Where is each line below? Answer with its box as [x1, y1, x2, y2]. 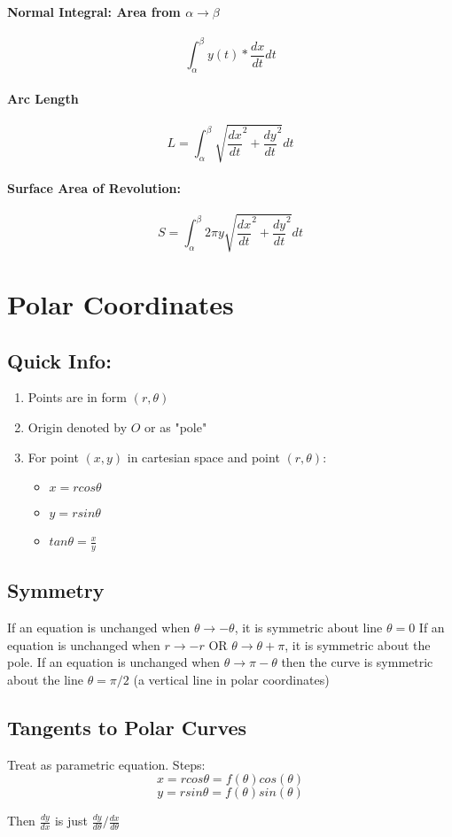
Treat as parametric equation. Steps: [7, 755, 206, 773]
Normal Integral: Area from [7, 2, 181, 20]
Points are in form [27, 388, 127, 407]
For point [27, 447, 79, 466]
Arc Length [7, 89, 79, 107]
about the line [7, 670, 83, 688]
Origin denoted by [27, 417, 128, 436]
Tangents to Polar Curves [7, 713, 247, 740]
